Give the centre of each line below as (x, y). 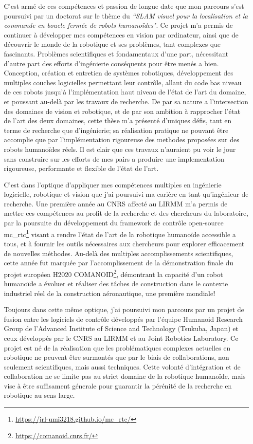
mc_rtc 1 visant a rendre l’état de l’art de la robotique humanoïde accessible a (120, 233)
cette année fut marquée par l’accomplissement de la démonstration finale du (119, 263)
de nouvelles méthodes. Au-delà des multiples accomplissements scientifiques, (118, 253)
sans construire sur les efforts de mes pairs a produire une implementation (114, 158)
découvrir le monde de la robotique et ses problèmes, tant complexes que (112, 44)
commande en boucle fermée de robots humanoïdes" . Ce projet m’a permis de (118, 25)
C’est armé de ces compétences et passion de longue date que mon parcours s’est (124, 6)
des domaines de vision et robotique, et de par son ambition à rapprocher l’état (122, 111)
